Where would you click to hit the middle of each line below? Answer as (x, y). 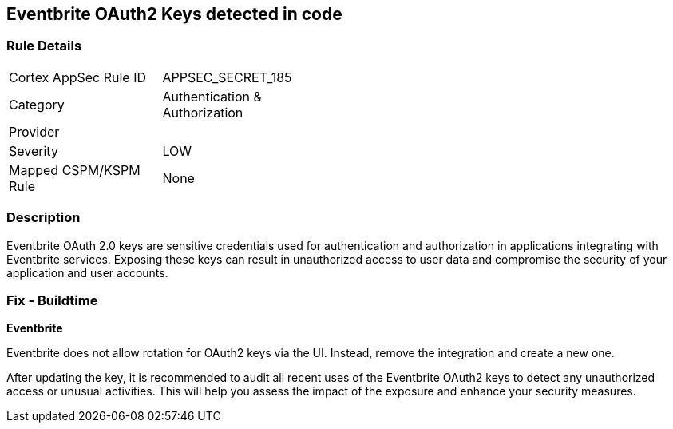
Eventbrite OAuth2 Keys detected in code (174, 14)
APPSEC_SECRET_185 (227, 77)
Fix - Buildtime (52, 300)
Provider (34, 131)
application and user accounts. (87, 272)
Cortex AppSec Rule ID (78, 77)
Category (37, 104)
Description (44, 218)
